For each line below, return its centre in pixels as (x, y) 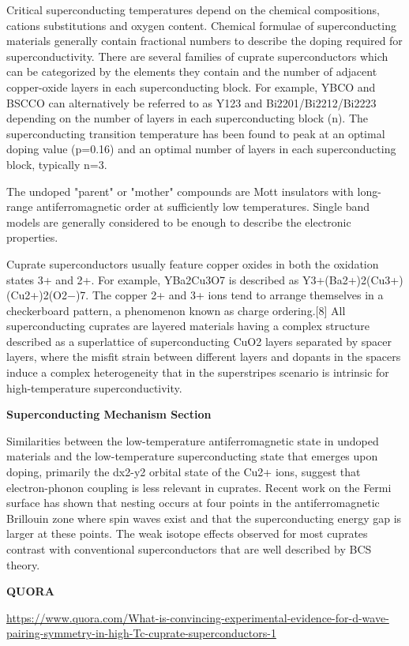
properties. (32, 237)
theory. (23, 564)
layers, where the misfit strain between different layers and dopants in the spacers (204, 357)
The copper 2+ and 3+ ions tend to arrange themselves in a (238, 295)
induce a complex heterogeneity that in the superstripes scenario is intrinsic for (198, 372)
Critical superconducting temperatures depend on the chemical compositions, (193, 9)
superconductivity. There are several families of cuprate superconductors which (197, 56)
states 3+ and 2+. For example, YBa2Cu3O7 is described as (153, 279)
